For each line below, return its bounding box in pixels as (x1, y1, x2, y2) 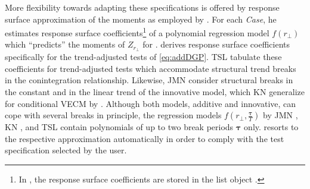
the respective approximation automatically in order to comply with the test (5, 132, 284, 144)
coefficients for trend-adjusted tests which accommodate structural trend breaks (5, 62, 296, 74)
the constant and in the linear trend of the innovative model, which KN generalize (5, 86, 305, 98)
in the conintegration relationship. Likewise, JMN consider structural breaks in (5, 74, 293, 86)
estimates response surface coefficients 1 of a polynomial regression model (5, 25, 269, 39)
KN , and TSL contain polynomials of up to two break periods (5, 121, 234, 133)
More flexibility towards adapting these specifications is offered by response (5, 1, 280, 13)
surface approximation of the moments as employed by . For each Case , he (5, 12, 277, 25)
